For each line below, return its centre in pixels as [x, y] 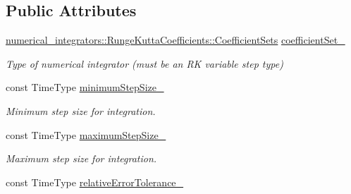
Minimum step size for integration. [81, 110]
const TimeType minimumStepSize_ [85, 87]
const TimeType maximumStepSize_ [86, 134]
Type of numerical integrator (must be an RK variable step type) [144, 63]
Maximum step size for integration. [81, 158]
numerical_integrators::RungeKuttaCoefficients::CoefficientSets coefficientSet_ [175, 40]
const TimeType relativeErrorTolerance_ [95, 182]
